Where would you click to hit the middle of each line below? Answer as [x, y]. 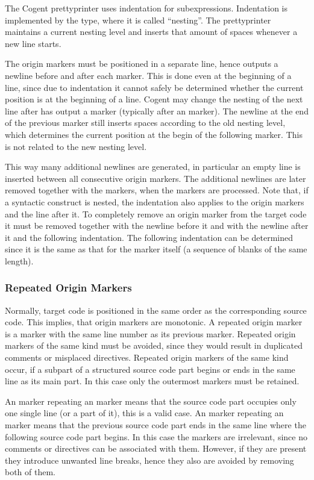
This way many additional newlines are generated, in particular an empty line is [153, 167]
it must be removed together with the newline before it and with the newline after [157, 226]
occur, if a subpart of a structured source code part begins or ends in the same [150, 369]
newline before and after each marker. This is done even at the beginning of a [148, 75]
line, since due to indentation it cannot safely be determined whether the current [154, 87]
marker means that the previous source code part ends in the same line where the [155, 425]
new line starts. [33, 43]
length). [19, 260]
